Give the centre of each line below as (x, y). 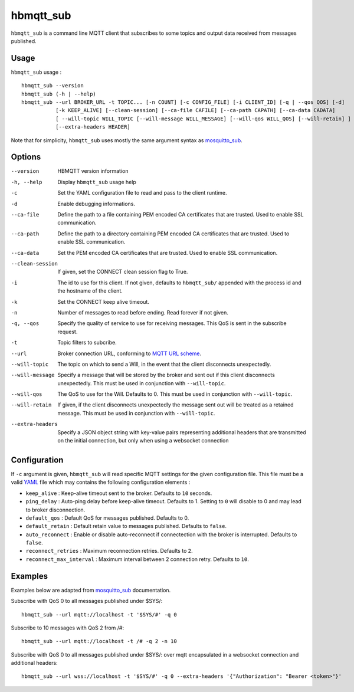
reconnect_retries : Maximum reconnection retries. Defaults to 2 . (109, 551)
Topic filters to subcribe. (87, 343)
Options (26, 157)
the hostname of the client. (90, 291)
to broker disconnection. (55, 510)
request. (68, 332)
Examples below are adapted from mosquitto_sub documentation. (91, 590)
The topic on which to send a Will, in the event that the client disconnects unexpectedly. (164, 364)
